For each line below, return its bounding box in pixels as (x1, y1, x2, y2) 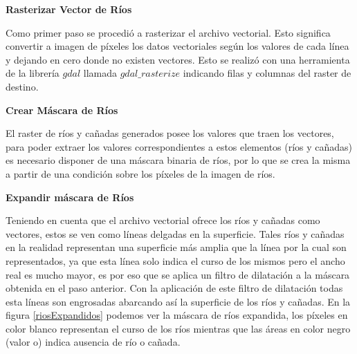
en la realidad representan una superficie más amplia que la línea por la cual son (6, 240, 347, 254)
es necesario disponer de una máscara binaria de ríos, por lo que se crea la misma (6, 153, 351, 167)
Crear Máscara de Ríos (6, 102, 118, 117)
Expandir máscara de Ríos (6, 189, 134, 204)
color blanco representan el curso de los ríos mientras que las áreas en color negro (6, 321, 351, 335)
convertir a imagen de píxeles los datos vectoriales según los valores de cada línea (6, 39, 349, 53)
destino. (6, 79, 39, 93)
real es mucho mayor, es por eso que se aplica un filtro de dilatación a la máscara (6, 267, 350, 281)
